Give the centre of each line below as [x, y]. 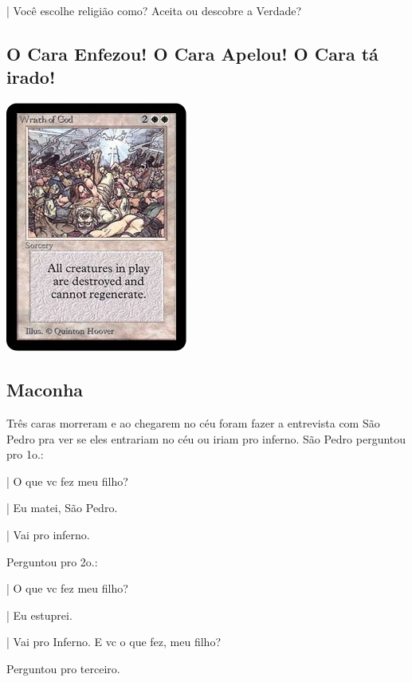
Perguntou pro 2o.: [52, 561]
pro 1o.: [25, 454]
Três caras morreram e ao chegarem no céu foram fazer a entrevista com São [193, 422]
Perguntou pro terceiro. [63, 668]
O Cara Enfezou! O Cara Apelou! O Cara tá [192, 53]
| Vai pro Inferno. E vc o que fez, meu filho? [114, 642]
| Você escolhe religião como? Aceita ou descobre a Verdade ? [154, 10]
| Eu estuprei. [39, 615]
